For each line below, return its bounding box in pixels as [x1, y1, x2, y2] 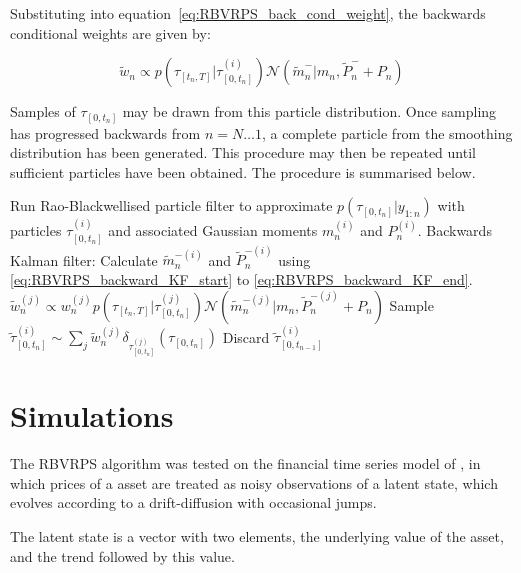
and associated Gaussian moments [108, 220, 318, 241]
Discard [222, 326, 270, 347]
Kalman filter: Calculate [10, 249, 158, 270]
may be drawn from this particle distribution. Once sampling [122, 101, 497, 122]
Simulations [10, 395, 174, 436]
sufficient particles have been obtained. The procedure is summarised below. [10, 161, 476, 182]
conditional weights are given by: [10, 22, 211, 43]
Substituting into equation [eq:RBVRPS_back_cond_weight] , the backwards [10, 3, 486, 23]
